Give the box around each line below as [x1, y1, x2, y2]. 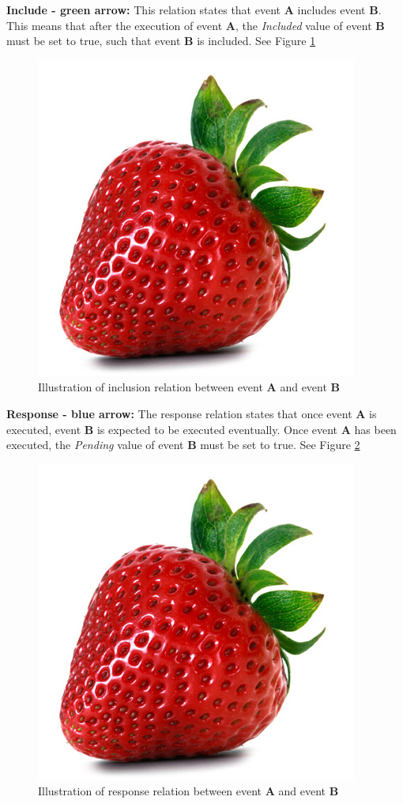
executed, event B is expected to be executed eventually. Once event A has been [6, 421, 397, 437]
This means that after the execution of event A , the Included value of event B [6, 17, 385, 33]
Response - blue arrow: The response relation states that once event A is [6, 405, 377, 421]
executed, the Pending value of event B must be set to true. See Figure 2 [6, 436, 360, 453]
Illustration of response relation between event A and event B [38, 783, 339, 799]
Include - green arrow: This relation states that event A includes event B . [6, 2, 382, 17]
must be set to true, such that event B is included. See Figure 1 [6, 32, 316, 49]
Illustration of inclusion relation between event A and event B [38, 379, 341, 395]
